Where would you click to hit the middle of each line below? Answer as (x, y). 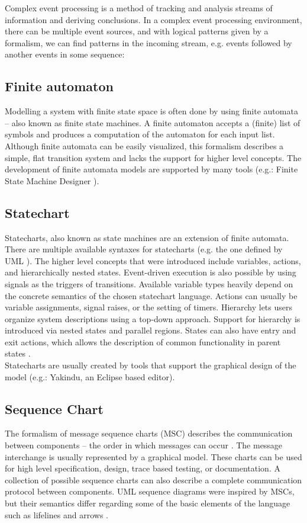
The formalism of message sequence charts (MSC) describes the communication (149, 433)
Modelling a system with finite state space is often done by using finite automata (151, 111)
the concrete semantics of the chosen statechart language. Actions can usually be (151, 295)
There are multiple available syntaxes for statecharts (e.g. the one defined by (144, 249)
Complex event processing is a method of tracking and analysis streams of (139, 8)
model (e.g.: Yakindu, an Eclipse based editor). (90, 376)
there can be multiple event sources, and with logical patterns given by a (137, 31)
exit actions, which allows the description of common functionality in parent (143, 341)
